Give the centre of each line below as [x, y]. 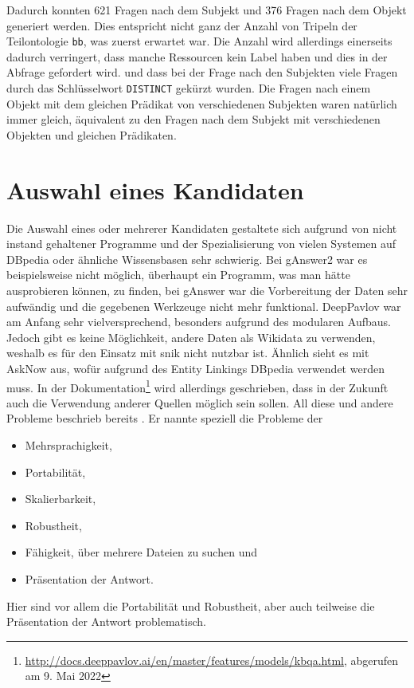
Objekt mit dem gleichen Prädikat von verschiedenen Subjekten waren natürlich [202, 103]
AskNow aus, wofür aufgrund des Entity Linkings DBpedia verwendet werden [195, 368]
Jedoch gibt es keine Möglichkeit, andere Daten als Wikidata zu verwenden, [191, 337]
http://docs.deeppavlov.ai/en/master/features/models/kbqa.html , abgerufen [212, 660]
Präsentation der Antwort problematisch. [106, 621]
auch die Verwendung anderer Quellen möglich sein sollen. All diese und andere [200, 402]
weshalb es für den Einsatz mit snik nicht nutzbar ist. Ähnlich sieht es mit [188, 353]
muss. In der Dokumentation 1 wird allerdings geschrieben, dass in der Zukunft [197, 386]
